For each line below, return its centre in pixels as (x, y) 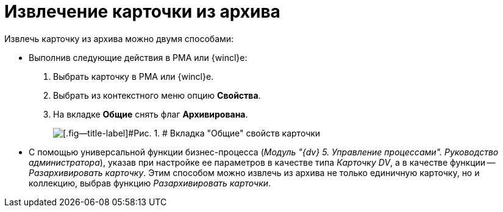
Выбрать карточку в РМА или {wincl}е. (134, 76)
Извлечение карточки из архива (142, 12)
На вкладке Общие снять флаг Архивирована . (151, 114)
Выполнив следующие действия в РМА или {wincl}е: (138, 57)
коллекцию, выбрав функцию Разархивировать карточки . (150, 183)
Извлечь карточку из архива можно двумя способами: (119, 38)
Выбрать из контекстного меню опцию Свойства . (157, 95)
